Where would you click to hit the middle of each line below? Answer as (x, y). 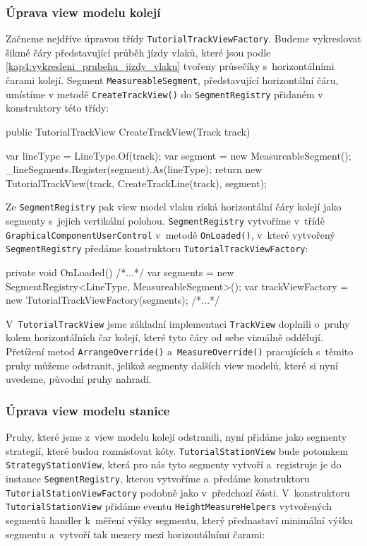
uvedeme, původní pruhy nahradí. (79, 379)
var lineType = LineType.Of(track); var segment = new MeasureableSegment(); (179, 155)
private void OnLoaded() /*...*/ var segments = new (120, 272)
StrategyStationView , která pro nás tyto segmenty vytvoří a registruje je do (174, 464)
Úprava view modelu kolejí (83, 12)
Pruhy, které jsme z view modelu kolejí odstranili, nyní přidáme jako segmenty (176, 437)
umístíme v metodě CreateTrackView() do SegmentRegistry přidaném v (164, 94)
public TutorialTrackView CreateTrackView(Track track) (128, 131)
